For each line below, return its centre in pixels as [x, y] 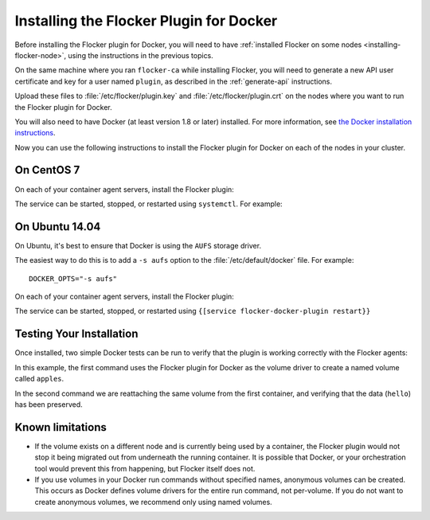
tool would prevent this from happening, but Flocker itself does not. [145, 468]
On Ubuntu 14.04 [58, 227]
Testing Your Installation [76, 334]
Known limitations [61, 427]
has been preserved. [49, 404]
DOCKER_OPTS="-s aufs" [73, 278]
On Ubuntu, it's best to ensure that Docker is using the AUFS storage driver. [138, 245]
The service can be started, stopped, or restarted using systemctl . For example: [149, 204]
